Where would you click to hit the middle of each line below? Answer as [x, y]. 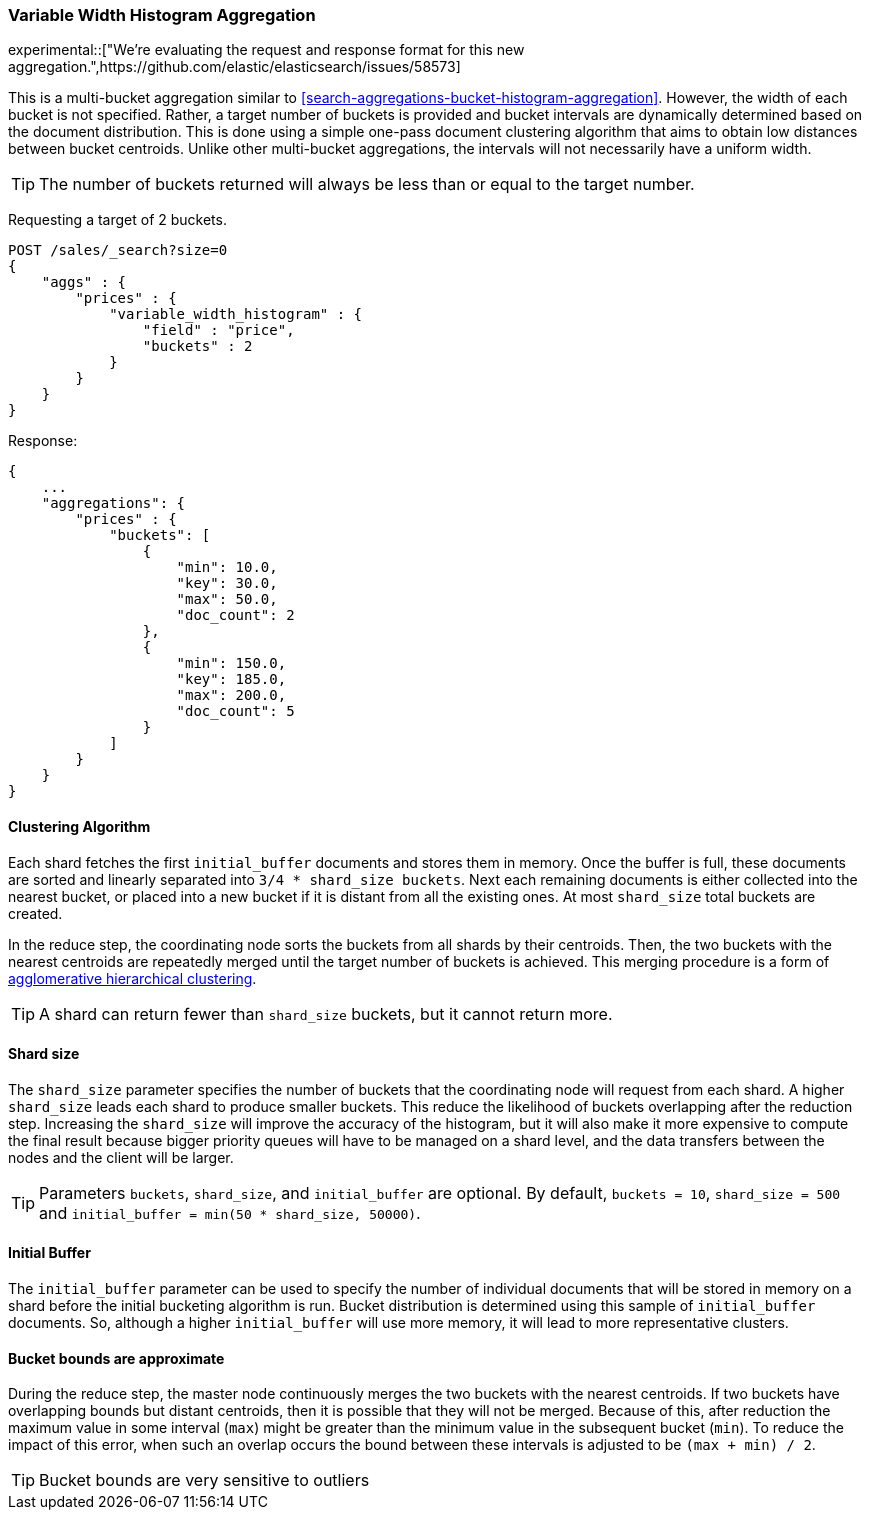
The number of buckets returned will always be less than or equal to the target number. [367, 184]
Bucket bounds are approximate [116, 1358]
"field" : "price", [218, 330]
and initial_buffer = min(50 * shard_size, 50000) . [230, 1212]
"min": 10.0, [227, 567]
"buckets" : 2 [197, 346]
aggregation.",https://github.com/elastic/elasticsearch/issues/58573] [234, 67]
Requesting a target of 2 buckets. [117, 220]
